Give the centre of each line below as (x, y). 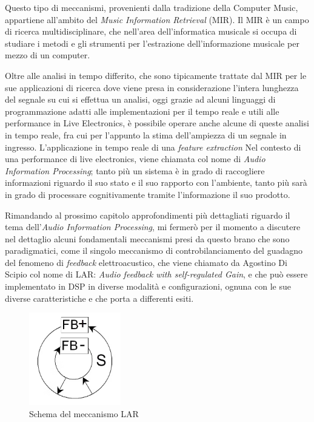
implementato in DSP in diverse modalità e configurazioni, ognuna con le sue (148, 286)
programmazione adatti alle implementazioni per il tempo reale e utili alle (142, 111)
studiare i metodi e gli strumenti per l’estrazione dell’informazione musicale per (152, 43)
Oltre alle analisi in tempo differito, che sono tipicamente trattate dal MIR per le (156, 75)
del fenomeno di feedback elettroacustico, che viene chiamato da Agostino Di (146, 262)
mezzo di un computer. (48, 55)
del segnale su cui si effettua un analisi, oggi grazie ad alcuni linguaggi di (140, 99)
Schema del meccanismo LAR (84, 414)
